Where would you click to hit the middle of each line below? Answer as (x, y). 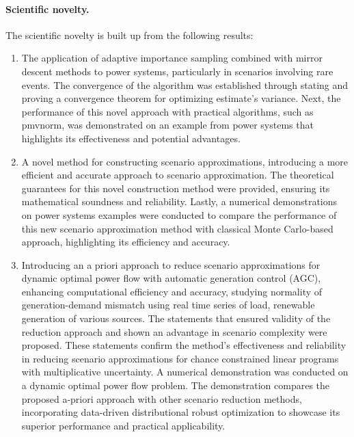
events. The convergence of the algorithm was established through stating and (185, 84)
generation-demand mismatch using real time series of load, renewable (168, 305)
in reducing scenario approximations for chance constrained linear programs (180, 358)
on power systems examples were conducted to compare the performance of (179, 214)
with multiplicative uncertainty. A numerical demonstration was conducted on (185, 372)
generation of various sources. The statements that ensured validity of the (176, 318)
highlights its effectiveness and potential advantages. (131, 138)
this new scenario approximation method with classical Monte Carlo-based (177, 228)
